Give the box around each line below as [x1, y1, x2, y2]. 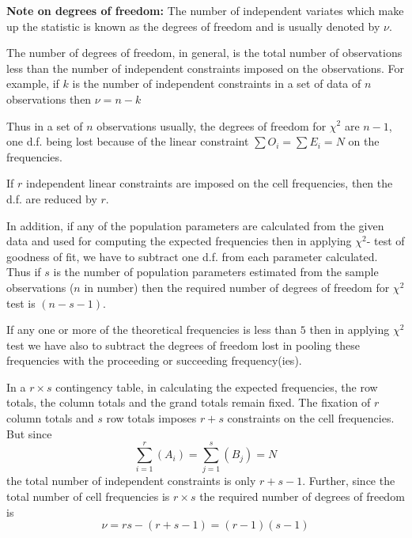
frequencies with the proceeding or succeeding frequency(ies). [6, 352, 302, 369]
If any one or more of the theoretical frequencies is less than [6, 321, 297, 338]
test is [6, 294, 36, 311]
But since [6, 425, 52, 441]
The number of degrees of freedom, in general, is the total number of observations [6, 44, 403, 61]
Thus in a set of [6, 117, 83, 134]
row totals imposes [106, 410, 197, 426]
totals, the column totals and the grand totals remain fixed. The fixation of [6, 394, 371, 411]
